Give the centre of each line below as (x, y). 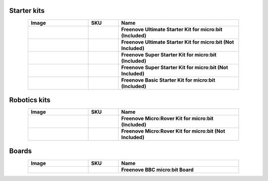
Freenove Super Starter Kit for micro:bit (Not (175, 67)
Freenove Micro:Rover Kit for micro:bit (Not (173, 131)
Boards (21, 151)
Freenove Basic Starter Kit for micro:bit (168, 80)
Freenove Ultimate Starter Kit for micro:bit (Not (178, 42)
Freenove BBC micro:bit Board (157, 170)
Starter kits (27, 11)
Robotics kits (30, 100)
